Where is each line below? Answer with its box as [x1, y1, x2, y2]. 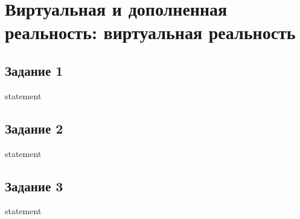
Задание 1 [5, 61, 63, 79]
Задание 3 [5, 176, 63, 195]
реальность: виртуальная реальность [5, 20, 296, 45]
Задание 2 [5, 119, 63, 137]
